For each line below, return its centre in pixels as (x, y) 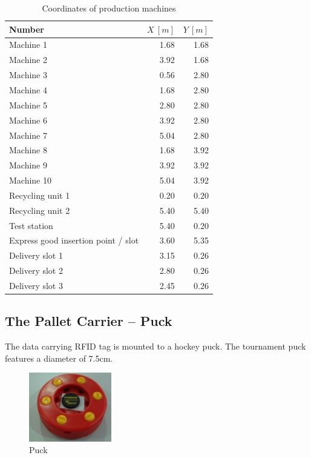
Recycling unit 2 (40, 210)
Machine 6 (28, 120)
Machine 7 (28, 135)
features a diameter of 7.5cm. (59, 358)
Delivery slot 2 (36, 270)
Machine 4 (28, 89)
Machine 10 (30, 180)
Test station (31, 225)
